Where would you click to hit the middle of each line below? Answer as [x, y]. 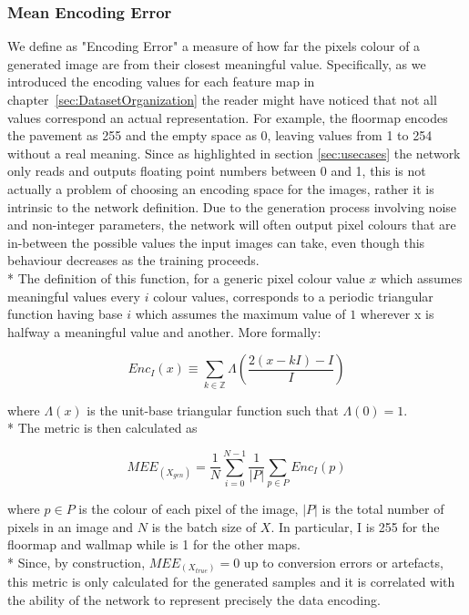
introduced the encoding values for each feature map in [161, 82]
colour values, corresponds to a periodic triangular [293, 296]
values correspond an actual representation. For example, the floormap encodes [228, 117]
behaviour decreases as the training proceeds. [133, 260]
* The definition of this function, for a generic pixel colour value [186, 277]
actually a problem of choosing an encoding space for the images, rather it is [221, 188]
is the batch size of [204, 526]
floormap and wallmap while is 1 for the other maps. [154, 544]
